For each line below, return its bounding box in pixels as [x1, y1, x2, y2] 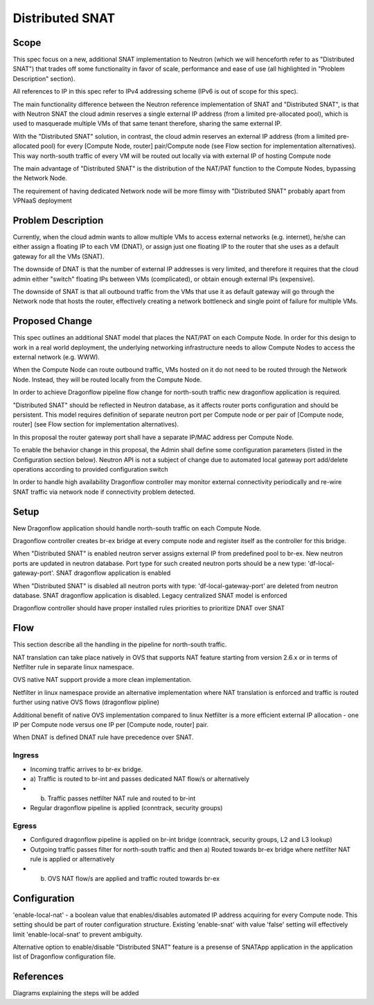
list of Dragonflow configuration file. [12, 952, 116, 961]
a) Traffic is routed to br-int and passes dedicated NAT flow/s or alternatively [30, 774, 249, 783]
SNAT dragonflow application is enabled [55, 569, 171, 577]
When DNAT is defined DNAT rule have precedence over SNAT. [12, 733, 194, 741]
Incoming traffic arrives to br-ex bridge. [30, 765, 143, 773]
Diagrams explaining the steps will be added [12, 989, 139, 997]
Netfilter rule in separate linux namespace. [12, 663, 134, 671]
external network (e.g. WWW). [12, 353, 100, 361]
